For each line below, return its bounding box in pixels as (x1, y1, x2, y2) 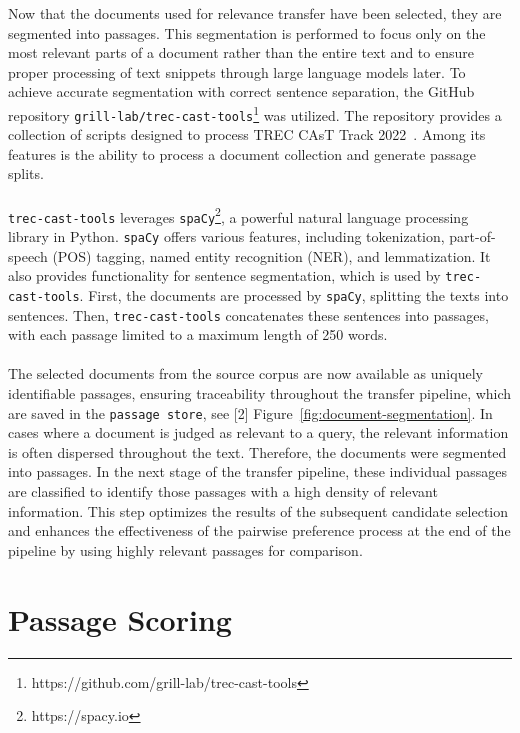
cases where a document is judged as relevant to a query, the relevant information (8, 422, 509, 443)
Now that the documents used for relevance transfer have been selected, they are (8, 3, 502, 23)
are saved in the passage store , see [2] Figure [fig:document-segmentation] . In (8, 402, 493, 423)
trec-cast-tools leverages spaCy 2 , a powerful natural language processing (8, 203, 469, 227)
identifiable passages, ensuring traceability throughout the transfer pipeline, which (8, 382, 512, 403)
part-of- (449, 225, 496, 246)
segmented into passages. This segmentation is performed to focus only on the (8, 22, 486, 43)
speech (8, 245, 48, 266)
